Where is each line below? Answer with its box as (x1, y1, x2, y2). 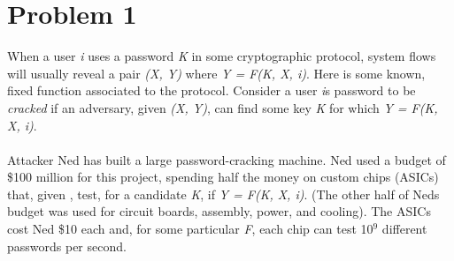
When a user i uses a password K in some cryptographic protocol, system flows (7, 47, 436, 65)
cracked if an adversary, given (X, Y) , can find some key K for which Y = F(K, (7, 98, 438, 116)
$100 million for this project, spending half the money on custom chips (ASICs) (7, 168, 439, 186)
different (381, 220, 427, 238)
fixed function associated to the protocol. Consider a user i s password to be (7, 81, 416, 100)
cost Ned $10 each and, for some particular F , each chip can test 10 (7, 220, 373, 238)
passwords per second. (7, 236, 127, 255)
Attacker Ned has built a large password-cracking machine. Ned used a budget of (7, 150, 446, 168)
